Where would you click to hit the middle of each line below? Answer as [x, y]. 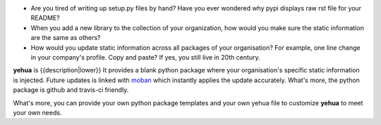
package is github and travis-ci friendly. [71, 90]
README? [45, 18]
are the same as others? [66, 38]
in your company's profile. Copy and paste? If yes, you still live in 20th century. [145, 57]
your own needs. [37, 112]
